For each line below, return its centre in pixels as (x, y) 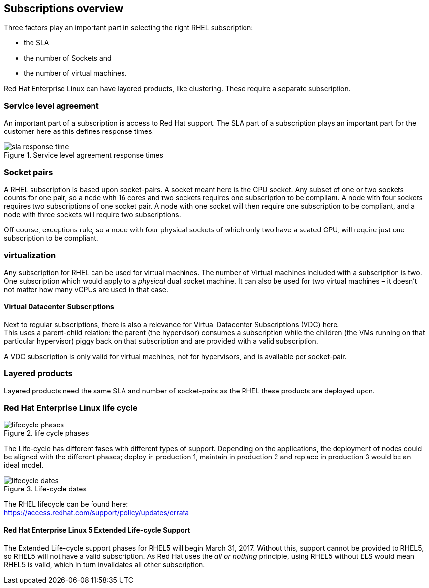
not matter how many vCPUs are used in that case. (86, 289)
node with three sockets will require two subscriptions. (92, 214)
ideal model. (24, 465)
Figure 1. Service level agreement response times (84, 155)
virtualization (30, 255)
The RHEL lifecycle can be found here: (66, 504)
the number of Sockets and (68, 58)
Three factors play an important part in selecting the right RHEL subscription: (129, 28)
